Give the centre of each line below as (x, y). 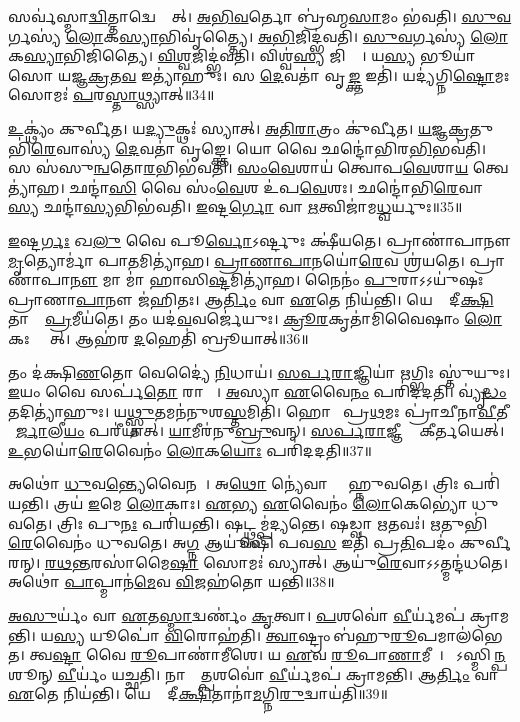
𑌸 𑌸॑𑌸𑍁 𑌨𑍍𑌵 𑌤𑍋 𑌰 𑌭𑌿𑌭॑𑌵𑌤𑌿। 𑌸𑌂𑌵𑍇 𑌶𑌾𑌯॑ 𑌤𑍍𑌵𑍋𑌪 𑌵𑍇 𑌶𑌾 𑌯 (238, 167)
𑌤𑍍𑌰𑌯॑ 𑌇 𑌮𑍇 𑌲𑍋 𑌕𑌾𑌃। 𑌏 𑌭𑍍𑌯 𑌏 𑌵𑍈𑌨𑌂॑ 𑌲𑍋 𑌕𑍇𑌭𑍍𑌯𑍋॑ (260, 503)
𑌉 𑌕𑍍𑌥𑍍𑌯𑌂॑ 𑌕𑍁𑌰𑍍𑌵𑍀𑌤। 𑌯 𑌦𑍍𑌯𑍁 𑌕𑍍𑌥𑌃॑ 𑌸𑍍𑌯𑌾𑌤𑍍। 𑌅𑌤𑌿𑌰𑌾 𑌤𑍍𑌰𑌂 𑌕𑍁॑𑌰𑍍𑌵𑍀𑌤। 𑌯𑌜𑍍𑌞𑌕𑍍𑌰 (239, 127)
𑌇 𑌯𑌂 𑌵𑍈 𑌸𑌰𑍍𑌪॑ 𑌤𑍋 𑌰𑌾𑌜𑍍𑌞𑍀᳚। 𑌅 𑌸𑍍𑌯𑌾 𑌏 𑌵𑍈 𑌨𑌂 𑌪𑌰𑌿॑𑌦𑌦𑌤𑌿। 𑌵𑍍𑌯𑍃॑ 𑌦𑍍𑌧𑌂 (257, 391)
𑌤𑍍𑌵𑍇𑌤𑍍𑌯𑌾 (490, 167)
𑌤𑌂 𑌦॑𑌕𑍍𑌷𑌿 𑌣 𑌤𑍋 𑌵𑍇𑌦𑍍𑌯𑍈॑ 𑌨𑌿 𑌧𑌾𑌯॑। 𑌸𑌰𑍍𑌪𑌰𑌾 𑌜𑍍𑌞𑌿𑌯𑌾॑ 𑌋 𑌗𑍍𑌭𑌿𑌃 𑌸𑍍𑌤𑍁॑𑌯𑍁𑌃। (259, 371)
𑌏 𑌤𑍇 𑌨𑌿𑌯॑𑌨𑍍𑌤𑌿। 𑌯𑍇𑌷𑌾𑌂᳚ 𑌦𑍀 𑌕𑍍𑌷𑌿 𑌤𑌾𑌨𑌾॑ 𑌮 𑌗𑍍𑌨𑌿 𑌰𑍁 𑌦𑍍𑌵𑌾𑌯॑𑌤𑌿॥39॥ (198, 693)
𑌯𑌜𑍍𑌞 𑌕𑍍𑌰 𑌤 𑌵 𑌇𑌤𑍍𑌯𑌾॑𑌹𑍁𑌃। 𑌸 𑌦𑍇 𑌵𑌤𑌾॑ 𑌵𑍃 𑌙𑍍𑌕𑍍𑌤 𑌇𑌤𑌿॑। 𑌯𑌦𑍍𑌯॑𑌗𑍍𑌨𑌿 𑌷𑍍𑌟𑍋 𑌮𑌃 (283, 74)
